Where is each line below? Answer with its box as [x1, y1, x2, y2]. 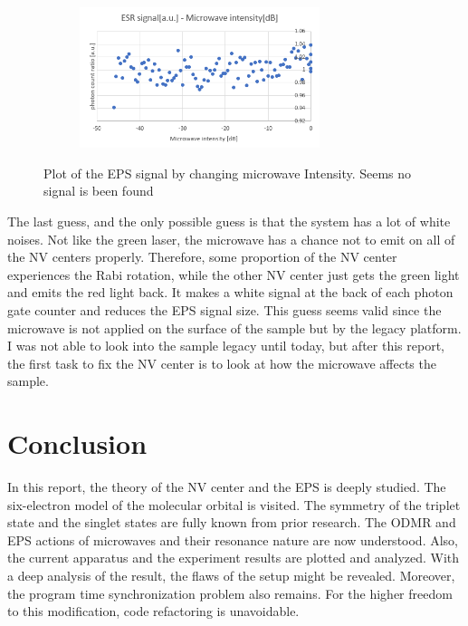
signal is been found [43, 181, 154, 200]
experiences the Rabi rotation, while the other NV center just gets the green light [7, 265, 460, 284]
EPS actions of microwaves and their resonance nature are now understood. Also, [7, 530, 459, 549]
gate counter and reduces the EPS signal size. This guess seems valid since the [7, 300, 442, 319]
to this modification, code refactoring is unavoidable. [7, 602, 300, 621]
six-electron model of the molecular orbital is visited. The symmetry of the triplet [7, 495, 461, 514]
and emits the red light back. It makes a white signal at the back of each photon [7, 283, 454, 302]
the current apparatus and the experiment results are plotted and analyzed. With [7, 548, 460, 567]
